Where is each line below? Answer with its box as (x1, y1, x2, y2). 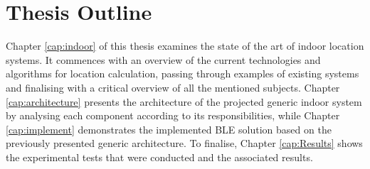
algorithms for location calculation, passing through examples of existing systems (6, 66, 359, 81)
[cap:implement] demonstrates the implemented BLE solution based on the (6, 121, 332, 136)
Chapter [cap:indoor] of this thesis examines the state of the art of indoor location (6, 38, 364, 53)
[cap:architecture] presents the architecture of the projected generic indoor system (6, 94, 362, 109)
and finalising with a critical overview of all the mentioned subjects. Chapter (6, 80, 340, 94)
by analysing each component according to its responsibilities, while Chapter (6, 108, 340, 123)
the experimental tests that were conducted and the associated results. (6, 149, 313, 164)
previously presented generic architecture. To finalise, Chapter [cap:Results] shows (6, 136, 363, 151)
